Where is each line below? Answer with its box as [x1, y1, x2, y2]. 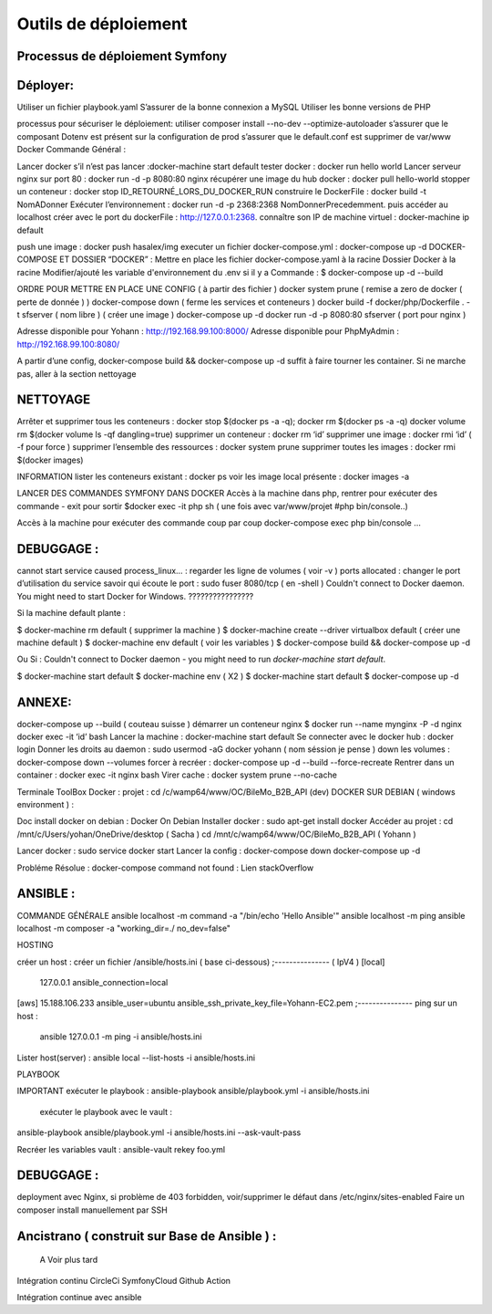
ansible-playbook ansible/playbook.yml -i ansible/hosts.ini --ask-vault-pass [16, 1127, 302, 1138]
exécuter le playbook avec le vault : [39, 1106, 173, 1117]
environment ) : [16, 799, 75, 810]
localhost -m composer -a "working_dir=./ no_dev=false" [16, 923, 231, 933]
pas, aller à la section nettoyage [16, 368, 137, 379]
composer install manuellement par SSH [16, 1204, 168, 1215]
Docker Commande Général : [16, 144, 127, 155]
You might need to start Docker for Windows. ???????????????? [16, 590, 254, 601]
